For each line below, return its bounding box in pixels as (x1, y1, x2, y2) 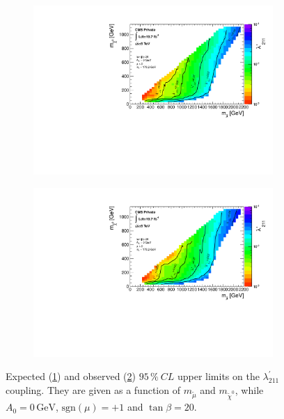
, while (235, 383, 264, 397)
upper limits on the (177, 369, 260, 384)
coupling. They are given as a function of (6, 383, 180, 397)
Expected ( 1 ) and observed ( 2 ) (6, 369, 136, 384)
